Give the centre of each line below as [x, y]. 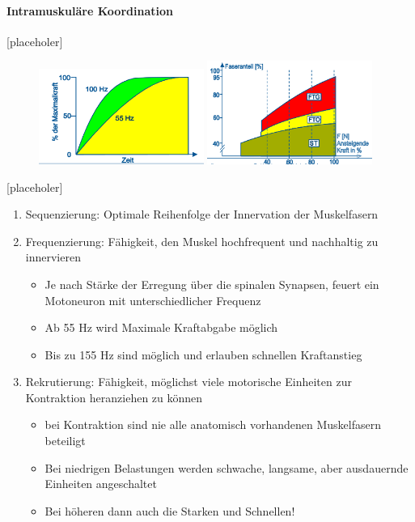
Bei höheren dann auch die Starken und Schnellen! [170, 510]
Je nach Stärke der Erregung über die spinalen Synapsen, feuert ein [212, 284]
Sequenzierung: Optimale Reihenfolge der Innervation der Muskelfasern [202, 214]
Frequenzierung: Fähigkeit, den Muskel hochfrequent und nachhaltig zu [202, 241]
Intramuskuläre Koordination [90, 10]
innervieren [53, 257]
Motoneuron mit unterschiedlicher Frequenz [153, 300]
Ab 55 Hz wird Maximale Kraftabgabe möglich [161, 327]
